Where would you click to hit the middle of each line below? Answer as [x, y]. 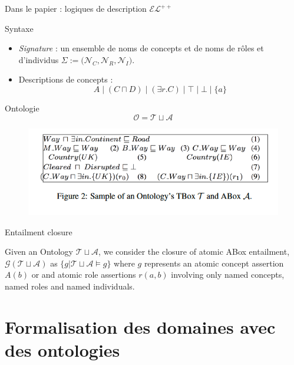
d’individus [39, 59]
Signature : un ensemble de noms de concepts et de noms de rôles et [141, 48]
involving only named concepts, [228, 274]
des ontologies [62, 349]
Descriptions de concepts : [66, 79]
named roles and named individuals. [70, 286]
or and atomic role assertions [84, 274]
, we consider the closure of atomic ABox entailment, [194, 251]
